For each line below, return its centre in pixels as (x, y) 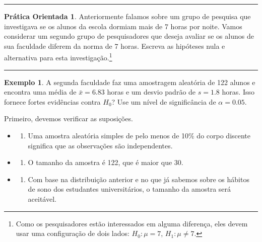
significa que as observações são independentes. (100, 145)
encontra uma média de (40, 92)
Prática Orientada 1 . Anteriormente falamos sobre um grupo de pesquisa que (127, 16)
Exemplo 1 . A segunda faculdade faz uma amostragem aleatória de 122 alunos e (130, 82)
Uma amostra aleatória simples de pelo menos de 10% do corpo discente (139, 135)
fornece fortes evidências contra (52, 101)
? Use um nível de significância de (164, 101)
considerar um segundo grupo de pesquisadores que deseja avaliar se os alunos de (129, 36)
